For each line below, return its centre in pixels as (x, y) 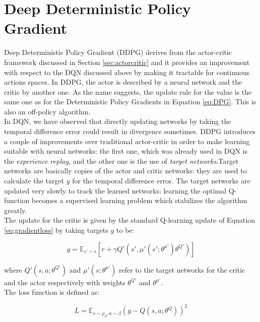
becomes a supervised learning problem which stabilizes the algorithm (139, 200)
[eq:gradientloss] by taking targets (56, 230)
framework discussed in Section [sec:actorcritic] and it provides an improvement (127, 62)
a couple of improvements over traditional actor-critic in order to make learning (127, 141)
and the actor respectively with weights (65, 282)
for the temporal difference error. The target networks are (161, 181)
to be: (125, 230)
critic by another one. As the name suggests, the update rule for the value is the (128, 91)
